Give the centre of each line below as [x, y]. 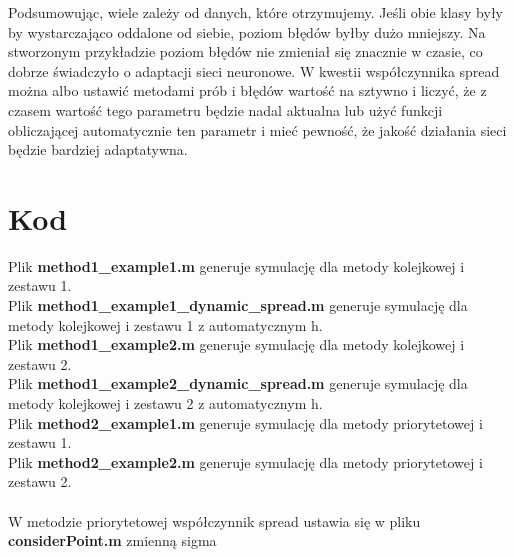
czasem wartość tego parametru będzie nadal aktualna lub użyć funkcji [225, 109]
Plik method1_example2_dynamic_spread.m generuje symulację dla [238, 383]
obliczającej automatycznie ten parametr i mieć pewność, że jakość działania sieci [257, 129]
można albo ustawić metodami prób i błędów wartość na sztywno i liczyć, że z [247, 90]
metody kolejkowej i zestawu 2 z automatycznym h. [165, 403]
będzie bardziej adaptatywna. [98, 149]
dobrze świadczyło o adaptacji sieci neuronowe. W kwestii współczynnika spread [254, 70]
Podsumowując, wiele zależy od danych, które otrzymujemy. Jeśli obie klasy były [255, 12]
